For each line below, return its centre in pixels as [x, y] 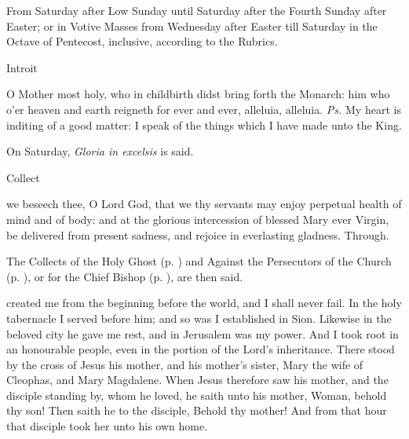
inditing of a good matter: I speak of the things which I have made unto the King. [204, 124]
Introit [22, 67]
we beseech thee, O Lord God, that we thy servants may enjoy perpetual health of [204, 204]
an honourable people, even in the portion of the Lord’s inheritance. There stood [201, 349]
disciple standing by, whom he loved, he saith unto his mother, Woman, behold [197, 395]
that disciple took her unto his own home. [107, 426]
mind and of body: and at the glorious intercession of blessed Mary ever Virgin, [198, 219]
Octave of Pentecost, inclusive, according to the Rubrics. [142, 41]
